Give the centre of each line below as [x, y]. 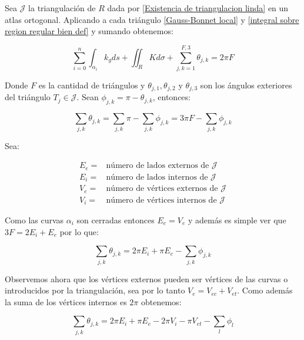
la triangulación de [62, 8]
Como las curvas [34, 220]
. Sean [88, 97]
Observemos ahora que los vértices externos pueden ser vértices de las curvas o [146, 278]
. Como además [265, 290]
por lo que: [79, 231]
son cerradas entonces [116, 220]
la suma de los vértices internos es [66, 301]
